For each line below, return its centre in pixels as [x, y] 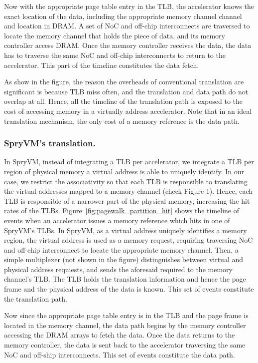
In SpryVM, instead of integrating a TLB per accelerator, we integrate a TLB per [129, 162]
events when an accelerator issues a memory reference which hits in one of [117, 220]
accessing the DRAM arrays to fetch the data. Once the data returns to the [120, 335]
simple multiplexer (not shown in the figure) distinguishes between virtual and [124, 259]
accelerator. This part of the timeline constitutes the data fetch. [102, 65]
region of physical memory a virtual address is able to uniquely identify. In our [124, 171]
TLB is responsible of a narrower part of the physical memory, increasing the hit [127, 200]
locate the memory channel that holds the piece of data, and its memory [115, 35]
